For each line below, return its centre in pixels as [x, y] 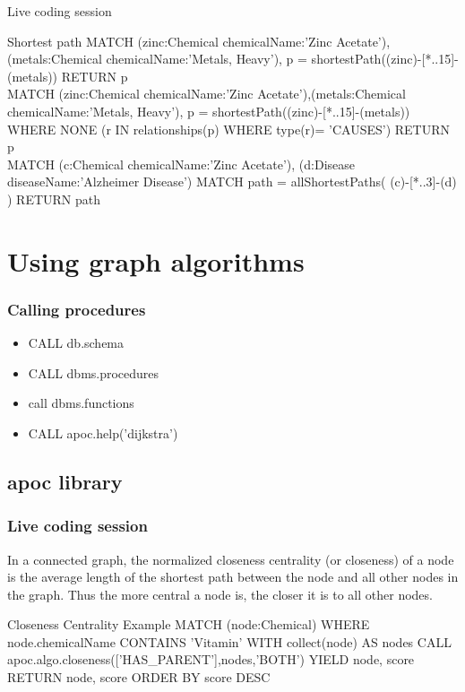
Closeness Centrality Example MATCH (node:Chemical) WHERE [189, 624]
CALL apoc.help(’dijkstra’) [103, 432]
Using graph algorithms [156, 260]
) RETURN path [54, 199]
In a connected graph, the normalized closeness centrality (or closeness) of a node [231, 559]
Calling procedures [77, 309]
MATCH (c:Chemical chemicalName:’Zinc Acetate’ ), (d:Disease [181, 164]
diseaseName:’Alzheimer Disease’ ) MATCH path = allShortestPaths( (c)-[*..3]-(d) [232, 182]
